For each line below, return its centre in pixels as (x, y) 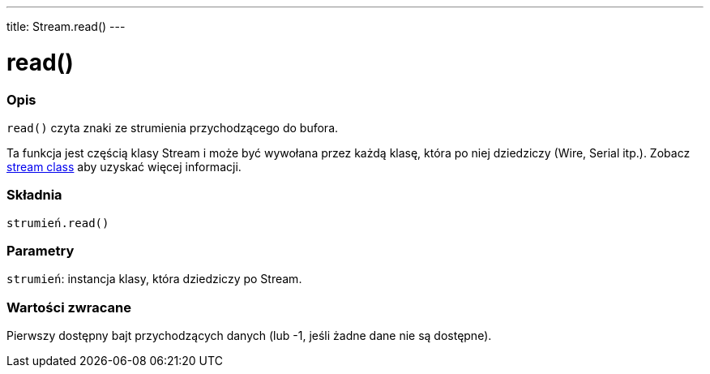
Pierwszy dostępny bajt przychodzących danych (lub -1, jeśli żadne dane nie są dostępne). (249, 336)
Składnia (34, 195)
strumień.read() (58, 223)
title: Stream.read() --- (66, 26)
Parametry (41, 251)
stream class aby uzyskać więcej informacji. (124, 166)
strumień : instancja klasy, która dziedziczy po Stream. (154, 279)
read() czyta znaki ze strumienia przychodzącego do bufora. (173, 127)
